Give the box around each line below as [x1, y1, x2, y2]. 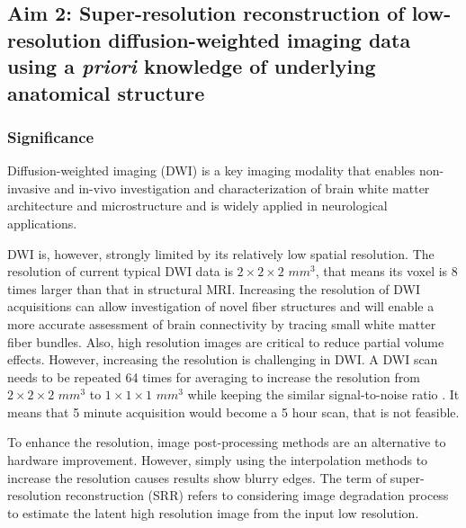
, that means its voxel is [315, 262, 448, 281]
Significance [7, 125, 94, 148]
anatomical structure [7, 78, 205, 106]
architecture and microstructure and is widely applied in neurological [7, 196, 388, 215]
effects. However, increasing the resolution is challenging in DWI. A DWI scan [7, 350, 438, 369]
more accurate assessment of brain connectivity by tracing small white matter [7, 314, 436, 333]
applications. [7, 213, 77, 232]
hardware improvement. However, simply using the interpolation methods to [7, 451, 428, 470]
